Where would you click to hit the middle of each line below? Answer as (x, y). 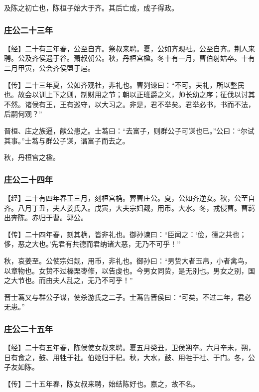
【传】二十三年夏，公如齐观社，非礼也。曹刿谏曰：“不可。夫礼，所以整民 (124, 84)
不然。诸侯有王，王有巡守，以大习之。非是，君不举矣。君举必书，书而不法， (129, 104)
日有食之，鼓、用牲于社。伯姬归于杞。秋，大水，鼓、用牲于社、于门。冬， (126, 357)
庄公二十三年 (29, 30)
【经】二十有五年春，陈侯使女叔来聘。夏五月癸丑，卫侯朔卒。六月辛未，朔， (129, 347)
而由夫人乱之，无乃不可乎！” (86, 280)
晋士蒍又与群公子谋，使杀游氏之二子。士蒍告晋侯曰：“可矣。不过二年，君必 (128, 297)
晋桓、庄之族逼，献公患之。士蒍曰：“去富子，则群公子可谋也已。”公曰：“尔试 (129, 130)
